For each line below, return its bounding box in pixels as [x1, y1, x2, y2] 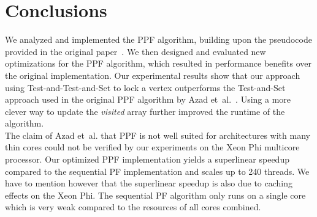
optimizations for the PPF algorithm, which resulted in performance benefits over [5, 57, 312, 70]
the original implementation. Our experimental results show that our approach [5, 68, 300, 81]
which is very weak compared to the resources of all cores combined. [5, 200, 261, 213]
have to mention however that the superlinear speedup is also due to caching [5, 177, 293, 189]
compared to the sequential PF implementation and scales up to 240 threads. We [5, 164, 310, 177]
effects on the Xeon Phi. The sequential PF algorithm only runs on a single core [5, 188, 306, 201]
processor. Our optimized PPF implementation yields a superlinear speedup [5, 153, 289, 166]
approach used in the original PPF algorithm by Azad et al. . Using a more [5, 93, 291, 106]
